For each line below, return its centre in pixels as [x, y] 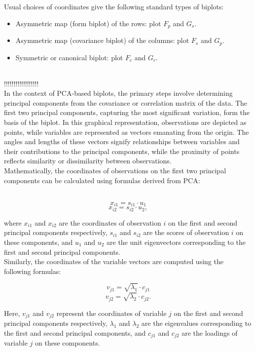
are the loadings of [210, 332]
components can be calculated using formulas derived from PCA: [102, 180]
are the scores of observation [186, 232]
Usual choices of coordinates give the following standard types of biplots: [114, 6]
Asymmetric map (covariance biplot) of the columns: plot [102, 40]
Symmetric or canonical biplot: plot [69, 57]
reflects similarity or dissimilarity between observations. [88, 161]
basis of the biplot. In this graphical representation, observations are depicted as [125, 122]
